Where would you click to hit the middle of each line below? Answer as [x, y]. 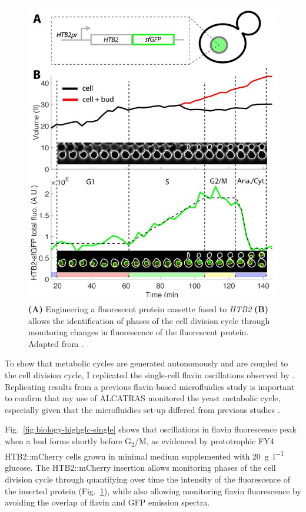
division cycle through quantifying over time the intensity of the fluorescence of [147, 479]
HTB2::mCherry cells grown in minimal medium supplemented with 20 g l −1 [144, 455]
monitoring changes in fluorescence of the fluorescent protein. [139, 332]
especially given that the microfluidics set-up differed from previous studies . [142, 409]
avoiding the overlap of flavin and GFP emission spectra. [107, 502]
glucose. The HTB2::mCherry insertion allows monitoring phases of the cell [140, 468]
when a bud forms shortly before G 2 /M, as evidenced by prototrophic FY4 [139, 441]
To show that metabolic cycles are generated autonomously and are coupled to [147, 363]
